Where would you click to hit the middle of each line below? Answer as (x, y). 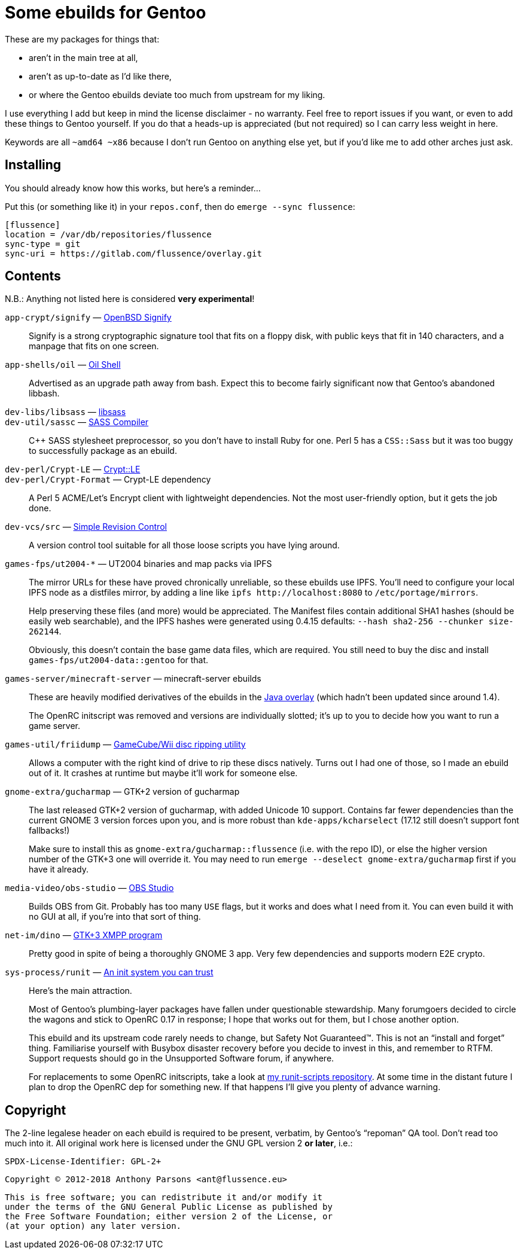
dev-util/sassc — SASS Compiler (77, 422)
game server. (55, 726)
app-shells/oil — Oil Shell (63, 365)
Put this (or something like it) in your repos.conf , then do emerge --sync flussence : (180, 206)
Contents (33, 276)
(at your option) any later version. (93, 1226)
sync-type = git (43, 244)
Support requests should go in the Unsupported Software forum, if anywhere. (182, 1058)
